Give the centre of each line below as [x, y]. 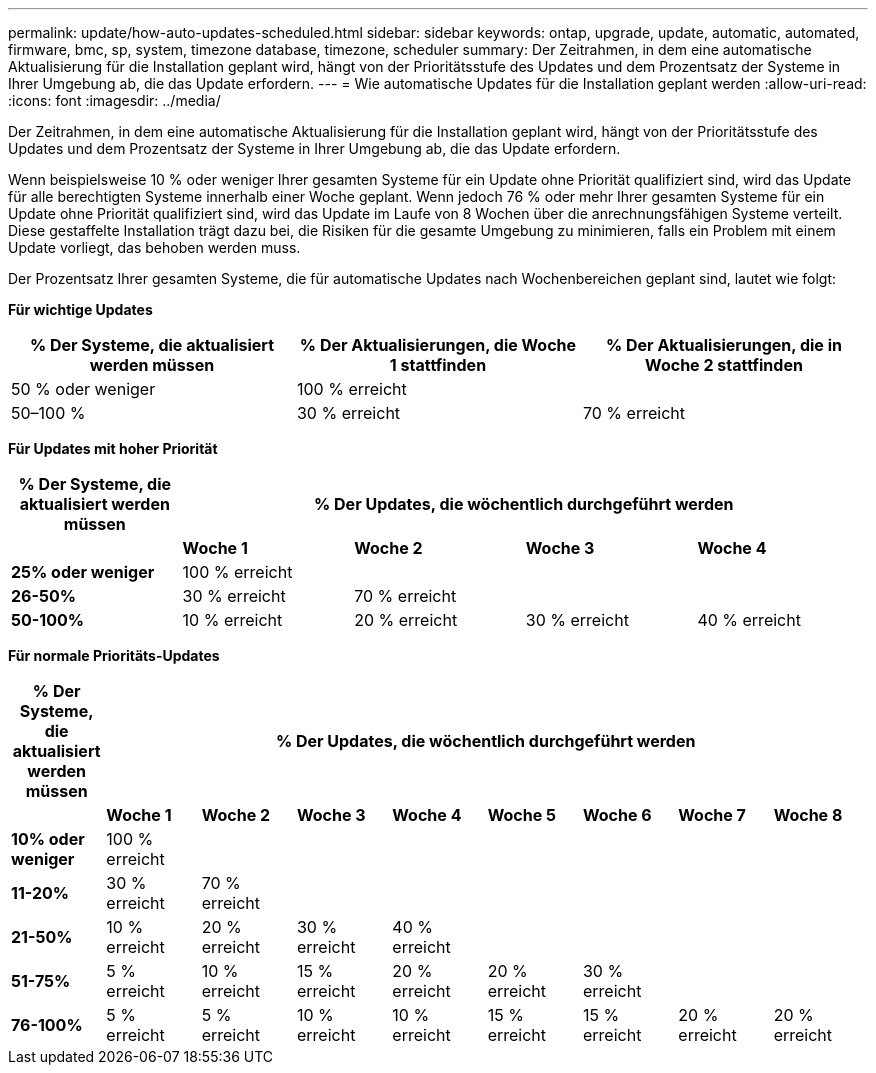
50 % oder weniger [83, 389]
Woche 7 [712, 815]
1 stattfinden [438, 365]
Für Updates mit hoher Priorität [113, 448]
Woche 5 [521, 815]
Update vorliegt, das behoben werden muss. [154, 247]
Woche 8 [808, 815]
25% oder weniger [83, 572]
